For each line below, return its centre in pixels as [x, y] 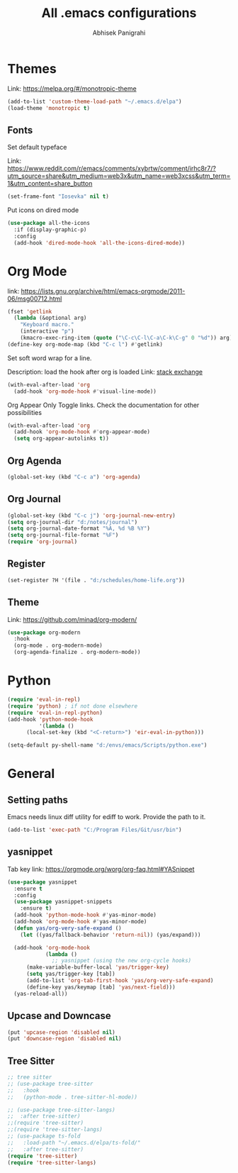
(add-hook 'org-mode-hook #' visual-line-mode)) [85, 391]
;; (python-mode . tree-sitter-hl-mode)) [73, 1097]
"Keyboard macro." [47, 325]
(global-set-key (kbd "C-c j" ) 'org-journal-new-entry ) [91, 516]
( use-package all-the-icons [49, 223]
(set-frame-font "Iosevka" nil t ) [58, 196]
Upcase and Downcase [59, 1016]
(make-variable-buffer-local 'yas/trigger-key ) [98, 967]
